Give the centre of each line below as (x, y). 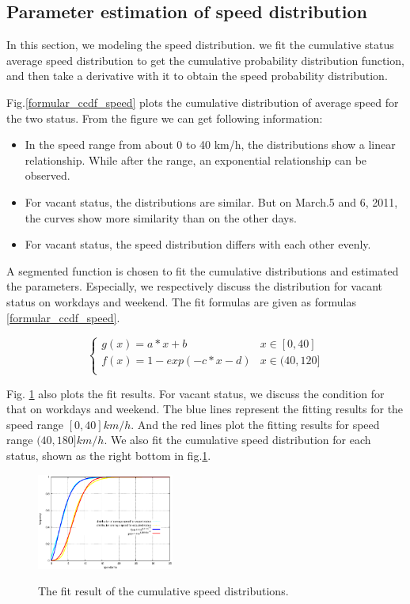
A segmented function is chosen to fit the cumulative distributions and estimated (203, 270)
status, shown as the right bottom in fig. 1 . (109, 456)
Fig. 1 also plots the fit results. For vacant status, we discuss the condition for (196, 393)
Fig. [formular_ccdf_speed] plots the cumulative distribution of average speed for (203, 102)
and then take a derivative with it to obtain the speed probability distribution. (197, 76)
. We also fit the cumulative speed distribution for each (237, 440)
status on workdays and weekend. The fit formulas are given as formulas (181, 301)
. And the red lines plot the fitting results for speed (255, 424)
